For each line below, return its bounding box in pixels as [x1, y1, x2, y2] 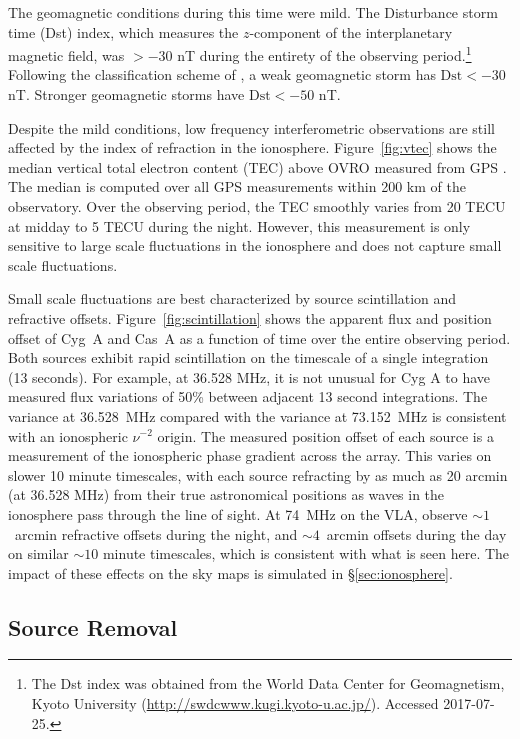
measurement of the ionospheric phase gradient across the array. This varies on [8, 445, 492, 466]
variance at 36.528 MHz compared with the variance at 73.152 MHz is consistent [8, 405, 507, 426]
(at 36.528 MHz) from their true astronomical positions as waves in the [8, 484, 445, 505]
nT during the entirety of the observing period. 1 [177, 42, 472, 65]
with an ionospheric [8, 425, 128, 446]
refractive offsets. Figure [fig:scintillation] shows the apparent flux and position [8, 307, 492, 328]
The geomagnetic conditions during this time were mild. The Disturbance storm [8, 2, 498, 22]
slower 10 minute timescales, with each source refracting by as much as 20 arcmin [8, 464, 508, 485]
